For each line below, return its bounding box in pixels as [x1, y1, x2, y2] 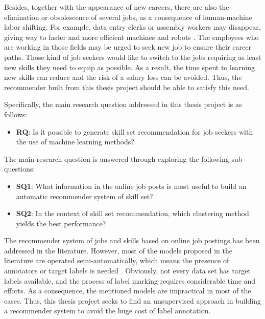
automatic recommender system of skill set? [16, 190, 153, 201]
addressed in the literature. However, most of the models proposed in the [4, 245, 233, 256]
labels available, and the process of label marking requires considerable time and [4, 275, 256, 286]
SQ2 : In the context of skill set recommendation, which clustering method [16, 208, 249, 219]
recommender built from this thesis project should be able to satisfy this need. [4, 81, 249, 92]
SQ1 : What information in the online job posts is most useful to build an [16, 180, 247, 191]
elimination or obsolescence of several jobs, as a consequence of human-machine [4, 11, 252, 22]
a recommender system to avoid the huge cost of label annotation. [4, 305, 211, 316]
